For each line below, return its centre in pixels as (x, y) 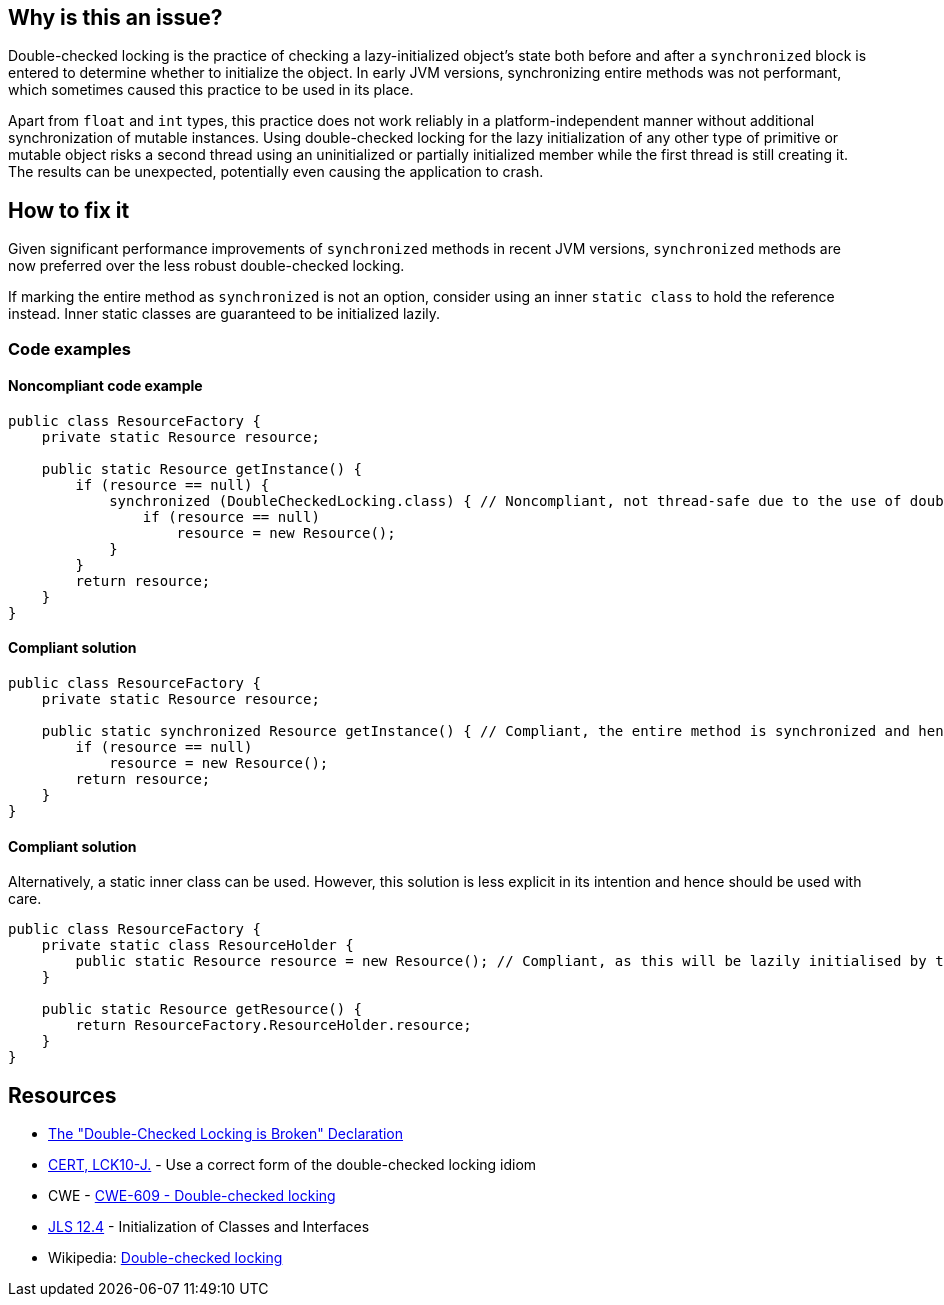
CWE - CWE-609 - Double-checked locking (192, 1196)
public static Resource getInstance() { (202, 468)
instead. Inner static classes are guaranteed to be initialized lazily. (224, 314)
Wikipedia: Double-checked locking (165, 1258)
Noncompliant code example (105, 386)
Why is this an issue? (115, 17)
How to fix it (69, 210)
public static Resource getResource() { (202, 1009)
